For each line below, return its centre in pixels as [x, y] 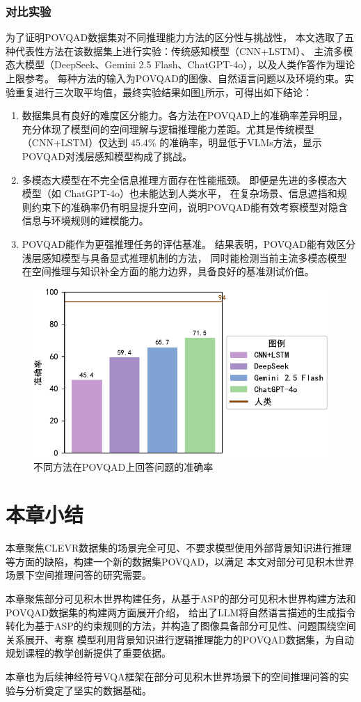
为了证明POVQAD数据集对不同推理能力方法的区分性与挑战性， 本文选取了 [175, 37]
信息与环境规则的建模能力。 [85, 220]
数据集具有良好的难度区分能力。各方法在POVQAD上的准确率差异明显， [185, 115]
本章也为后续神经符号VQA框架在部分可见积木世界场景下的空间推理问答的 [173, 676]
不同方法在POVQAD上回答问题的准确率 [123, 466]
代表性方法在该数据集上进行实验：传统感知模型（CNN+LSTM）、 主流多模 [184, 50]
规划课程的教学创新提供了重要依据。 [88, 653]
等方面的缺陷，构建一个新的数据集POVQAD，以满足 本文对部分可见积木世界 [180, 561]
